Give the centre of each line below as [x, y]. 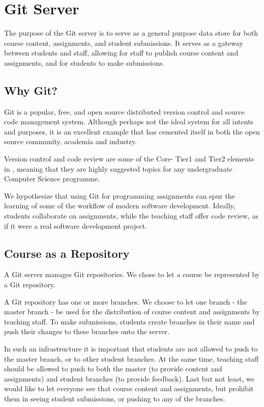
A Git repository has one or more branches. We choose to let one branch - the [126, 301]
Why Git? [31, 90]
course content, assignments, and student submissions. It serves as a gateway [124, 43]
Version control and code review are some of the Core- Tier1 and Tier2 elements [129, 159]
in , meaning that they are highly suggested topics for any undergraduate [118, 168]
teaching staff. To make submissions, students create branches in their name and [129, 321]
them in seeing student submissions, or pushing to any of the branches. [115, 398]
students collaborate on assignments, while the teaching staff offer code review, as [131, 216]
